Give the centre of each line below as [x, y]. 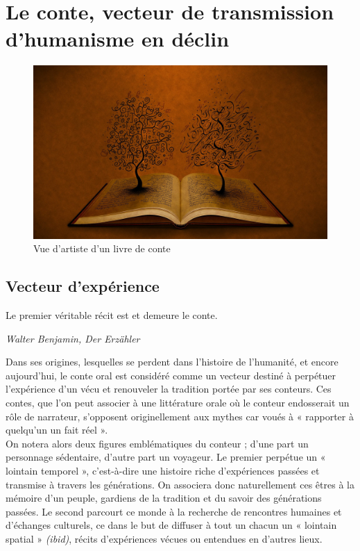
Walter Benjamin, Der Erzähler [73, 338]
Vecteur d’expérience [83, 286]
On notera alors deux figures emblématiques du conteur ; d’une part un [157, 443]
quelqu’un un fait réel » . [57, 430]
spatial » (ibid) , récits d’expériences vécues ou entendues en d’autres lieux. [164, 538]
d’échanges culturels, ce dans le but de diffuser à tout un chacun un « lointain [171, 525]
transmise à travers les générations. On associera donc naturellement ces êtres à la [180, 484]
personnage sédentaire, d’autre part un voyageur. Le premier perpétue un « [166, 457]
